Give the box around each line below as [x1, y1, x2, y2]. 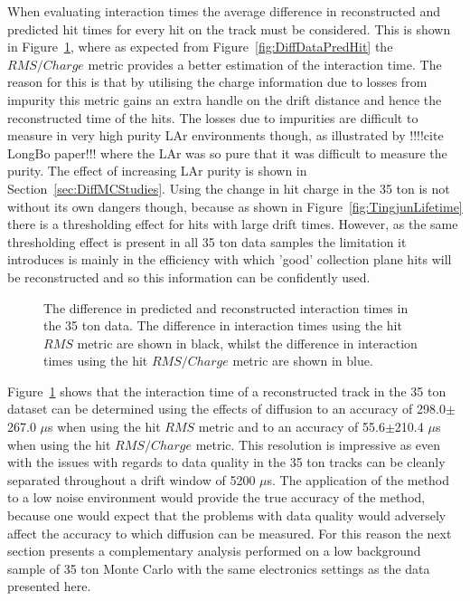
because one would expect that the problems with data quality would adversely [7, 506, 446, 525]
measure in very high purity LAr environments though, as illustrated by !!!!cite [7, 126, 444, 145]
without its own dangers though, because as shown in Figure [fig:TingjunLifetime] [7, 196, 463, 215]
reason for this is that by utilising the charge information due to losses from [7, 72, 428, 91]
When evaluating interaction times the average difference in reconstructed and [7, 2, 441, 20]
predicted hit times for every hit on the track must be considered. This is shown [7, 19, 451, 38]
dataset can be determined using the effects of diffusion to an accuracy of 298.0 [7, 399, 446, 418]
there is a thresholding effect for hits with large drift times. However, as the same [7, 215, 458, 234]
